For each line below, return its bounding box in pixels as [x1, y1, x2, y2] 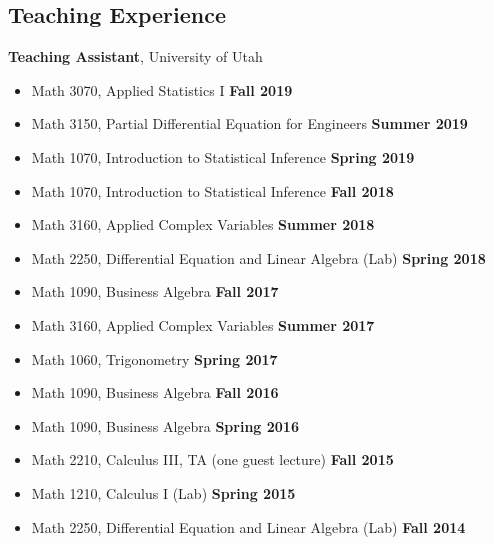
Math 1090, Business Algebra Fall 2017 [31, 281, 279, 302]
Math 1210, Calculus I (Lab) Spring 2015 [31, 482, 296, 503]
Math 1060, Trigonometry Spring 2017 [31, 348, 278, 369]
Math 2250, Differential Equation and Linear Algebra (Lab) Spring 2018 [31, 247, 486, 268]
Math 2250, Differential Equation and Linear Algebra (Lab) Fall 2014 [31, 516, 466, 537]
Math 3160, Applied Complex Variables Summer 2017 [31, 314, 375, 335]
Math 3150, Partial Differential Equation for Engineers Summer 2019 [31, 113, 468, 134]
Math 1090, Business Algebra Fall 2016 [31, 382, 279, 403]
